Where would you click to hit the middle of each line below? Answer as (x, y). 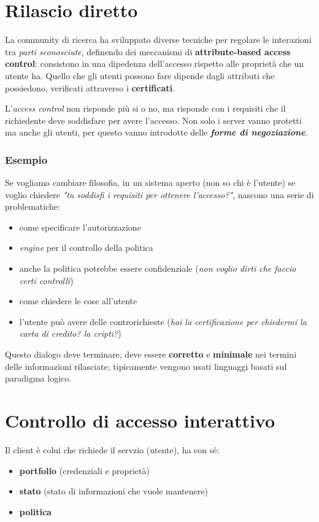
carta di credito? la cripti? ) (70, 333)
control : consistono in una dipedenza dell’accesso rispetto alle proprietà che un (155, 63)
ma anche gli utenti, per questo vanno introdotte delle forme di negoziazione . (156, 132)
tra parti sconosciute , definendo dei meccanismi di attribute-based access (148, 51)
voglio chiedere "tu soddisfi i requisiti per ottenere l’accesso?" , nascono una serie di (159, 194)
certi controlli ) (46, 280)
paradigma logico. (38, 378)
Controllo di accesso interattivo (140, 420)
